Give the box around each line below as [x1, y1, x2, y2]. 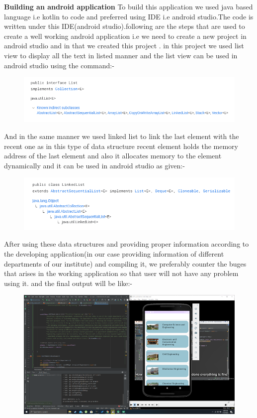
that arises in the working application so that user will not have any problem [4, 268, 239, 279]
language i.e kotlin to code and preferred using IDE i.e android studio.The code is [4, 11, 254, 21]
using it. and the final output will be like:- [4, 278, 132, 288]
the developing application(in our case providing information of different [4, 248, 224, 259]
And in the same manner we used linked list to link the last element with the [4, 131, 239, 141]
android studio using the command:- [4, 60, 114, 70]
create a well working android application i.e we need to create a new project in [4, 30, 247, 41]
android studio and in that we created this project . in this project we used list [4, 40, 244, 51]
